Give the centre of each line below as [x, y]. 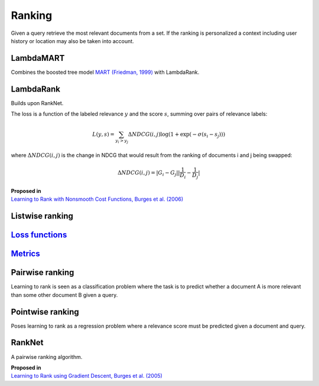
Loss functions [39, 235]
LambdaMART [38, 58]
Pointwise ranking [45, 312]
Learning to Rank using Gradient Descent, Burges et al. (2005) [87, 376]
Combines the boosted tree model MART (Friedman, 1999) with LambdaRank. [105, 72]
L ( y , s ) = [103, 135]
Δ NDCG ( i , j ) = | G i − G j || [149, 174]
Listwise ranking [42, 216]
